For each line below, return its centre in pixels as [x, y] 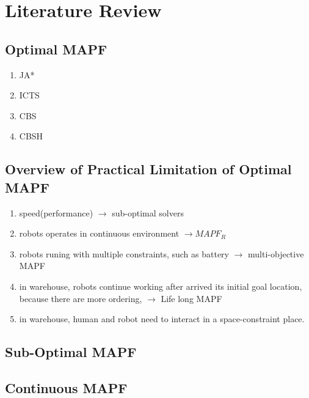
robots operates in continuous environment [99, 233]
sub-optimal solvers [148, 212]
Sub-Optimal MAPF [71, 352]
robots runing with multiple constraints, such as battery [124, 253]
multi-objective [276, 253]
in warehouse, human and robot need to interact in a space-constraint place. [162, 319]
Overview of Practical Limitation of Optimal [148, 169]
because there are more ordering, [81, 298]
